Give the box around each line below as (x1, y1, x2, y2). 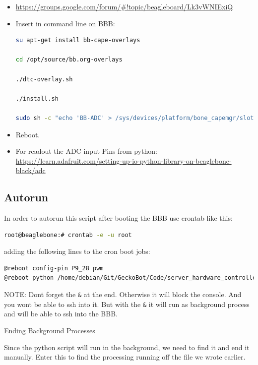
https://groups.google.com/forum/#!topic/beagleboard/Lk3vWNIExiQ (15, 1, 233, 11)
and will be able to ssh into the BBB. (4, 308, 118, 319)
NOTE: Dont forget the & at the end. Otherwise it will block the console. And (4, 289, 242, 300)
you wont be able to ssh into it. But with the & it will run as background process (4, 299, 250, 309)
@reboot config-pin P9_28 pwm (4, 264, 104, 272)
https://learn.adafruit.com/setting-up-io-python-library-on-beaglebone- (15, 155, 232, 166)
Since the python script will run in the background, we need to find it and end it (4, 342, 250, 352)
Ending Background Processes (4, 325, 95, 335)
